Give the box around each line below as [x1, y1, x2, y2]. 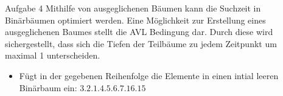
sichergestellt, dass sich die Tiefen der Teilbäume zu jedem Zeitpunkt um [5, 37, 277, 50]
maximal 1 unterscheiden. [5, 49, 100, 62]
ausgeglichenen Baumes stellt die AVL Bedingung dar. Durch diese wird [5, 25, 273, 38]
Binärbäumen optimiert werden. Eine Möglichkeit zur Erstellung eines [5, 13, 266, 26]
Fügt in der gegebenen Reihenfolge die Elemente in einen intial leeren [19, 69, 279, 82]
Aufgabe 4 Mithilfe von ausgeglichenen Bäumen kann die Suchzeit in [5, 2, 261, 14]
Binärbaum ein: [19, 81, 77, 94]
